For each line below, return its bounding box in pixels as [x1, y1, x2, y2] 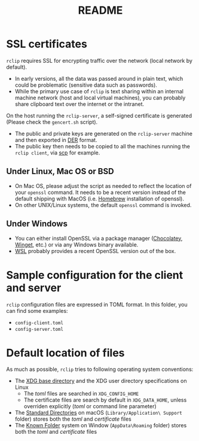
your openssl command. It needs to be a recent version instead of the [14, 188, 186, 196]
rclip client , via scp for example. [14, 149, 100, 156]
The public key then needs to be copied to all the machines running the [14, 142, 190, 150]
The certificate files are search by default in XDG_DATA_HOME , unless [23, 396, 187, 404]
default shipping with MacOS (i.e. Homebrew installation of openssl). [14, 195, 184, 202]
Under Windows [6, 219, 68, 229]
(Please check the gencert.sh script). [6, 118, 98, 126]
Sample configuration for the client [6, 268, 183, 282]
